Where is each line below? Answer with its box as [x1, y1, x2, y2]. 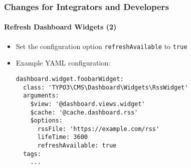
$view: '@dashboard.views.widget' [30, 100, 145, 107]
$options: [30, 117, 63, 124]
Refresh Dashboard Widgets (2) [4, 21, 117, 32]
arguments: [23, 92, 59, 99]
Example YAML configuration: [16, 57, 111, 68]
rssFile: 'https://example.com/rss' [37, 125, 160, 132]
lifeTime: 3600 [37, 133, 88, 141]
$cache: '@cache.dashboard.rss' [30, 108, 138, 116]
